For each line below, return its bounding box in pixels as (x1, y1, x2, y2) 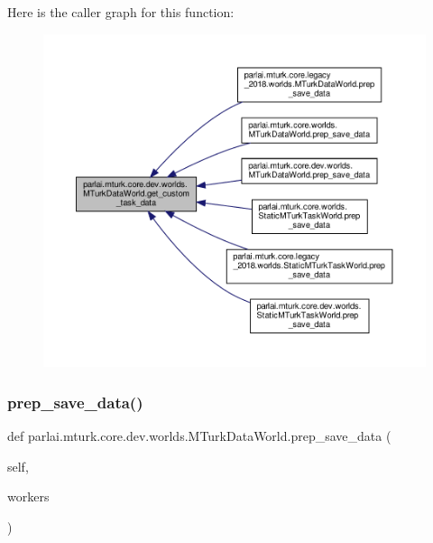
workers (7, 487, 50, 506)
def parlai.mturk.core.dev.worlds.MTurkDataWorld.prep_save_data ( (7, 426, 392, 445)
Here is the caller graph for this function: (7, 3, 235, 21)
